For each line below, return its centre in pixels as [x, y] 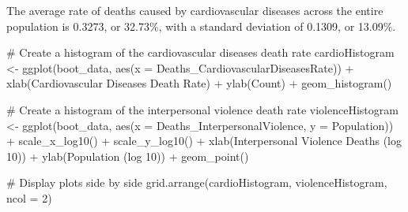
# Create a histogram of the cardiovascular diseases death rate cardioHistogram [200, 52]
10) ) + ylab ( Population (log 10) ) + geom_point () [128, 156]
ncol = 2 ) [29, 197]
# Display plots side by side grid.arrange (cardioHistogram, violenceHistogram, [197, 182]
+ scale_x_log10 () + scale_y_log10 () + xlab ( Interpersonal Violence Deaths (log [204, 141]
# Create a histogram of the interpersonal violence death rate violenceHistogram [202, 109]
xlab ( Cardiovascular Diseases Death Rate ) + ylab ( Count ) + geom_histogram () [199, 83]
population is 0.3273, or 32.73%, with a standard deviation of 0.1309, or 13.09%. [201, 26]
